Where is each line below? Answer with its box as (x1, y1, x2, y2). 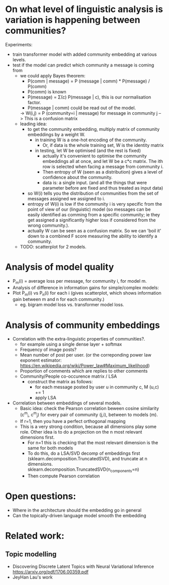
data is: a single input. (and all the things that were (42, 180, 147, 186)
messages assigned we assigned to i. (27, 195, 106, 202)
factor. (27, 99, 41, 105)
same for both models (27, 445, 73, 451)
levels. (12, 56, 26, 62)
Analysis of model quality (5, 262, 114, 273)
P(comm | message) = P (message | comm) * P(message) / (27, 78, 150, 84)
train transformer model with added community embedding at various (12, 51, 157, 57)
